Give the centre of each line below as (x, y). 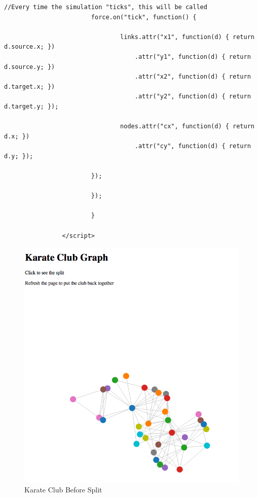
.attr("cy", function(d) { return (193, 146)
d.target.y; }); (31, 106)
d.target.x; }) (30, 86)
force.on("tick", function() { (144, 17)
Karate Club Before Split (63, 490)
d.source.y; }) (30, 67)
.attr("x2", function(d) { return (193, 77)
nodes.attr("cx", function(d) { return (187, 127)
